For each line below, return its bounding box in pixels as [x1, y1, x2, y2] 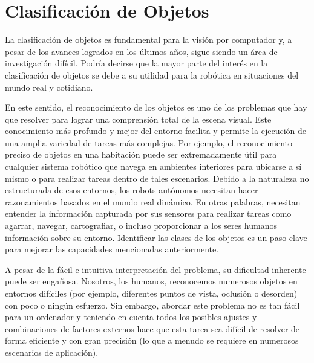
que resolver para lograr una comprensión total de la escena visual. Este [5, 112, 272, 125]
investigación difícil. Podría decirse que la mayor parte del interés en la [5, 57, 268, 69]
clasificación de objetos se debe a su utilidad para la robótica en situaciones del [5, 68, 299, 81]
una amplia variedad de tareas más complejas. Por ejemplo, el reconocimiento [5, 136, 292, 149]
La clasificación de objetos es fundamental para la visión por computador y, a [5, 33, 292, 46]
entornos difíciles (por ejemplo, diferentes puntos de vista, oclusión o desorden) [5, 287, 298, 299]
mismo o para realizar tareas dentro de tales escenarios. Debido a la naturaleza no [5, 172, 309, 184]
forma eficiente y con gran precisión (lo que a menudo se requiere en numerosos [5, 334, 299, 347]
